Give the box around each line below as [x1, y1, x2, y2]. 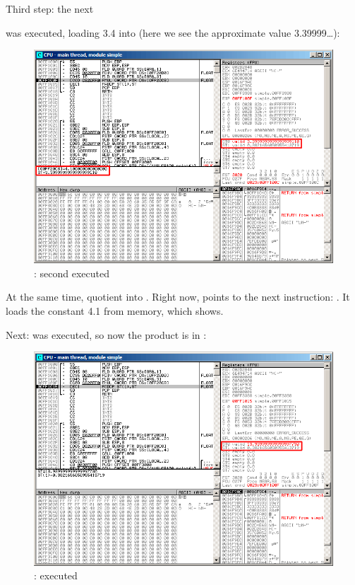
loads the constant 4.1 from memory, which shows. [6, 303, 224, 318]
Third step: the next [6, 1, 94, 16]
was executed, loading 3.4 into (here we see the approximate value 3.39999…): [6, 25, 340, 40]
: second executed [34, 265, 110, 280]
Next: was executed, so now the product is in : [6, 327, 207, 342]
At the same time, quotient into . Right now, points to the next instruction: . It [6, 289, 350, 304]
